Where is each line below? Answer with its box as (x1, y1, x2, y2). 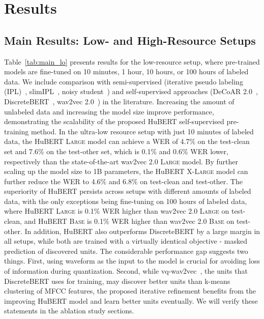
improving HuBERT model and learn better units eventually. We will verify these (4, 295, 258, 306)
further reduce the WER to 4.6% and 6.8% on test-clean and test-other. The (4, 176, 243, 186)
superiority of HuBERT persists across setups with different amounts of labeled (4, 186, 251, 196)
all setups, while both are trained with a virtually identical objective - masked (4, 236, 247, 246)
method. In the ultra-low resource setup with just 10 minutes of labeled (31, 126, 254, 136)
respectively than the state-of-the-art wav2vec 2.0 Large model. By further (4, 156, 239, 166)
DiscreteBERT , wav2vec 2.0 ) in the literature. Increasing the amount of (4, 96, 234, 106)
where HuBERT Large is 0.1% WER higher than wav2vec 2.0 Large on (4, 206, 229, 216)
